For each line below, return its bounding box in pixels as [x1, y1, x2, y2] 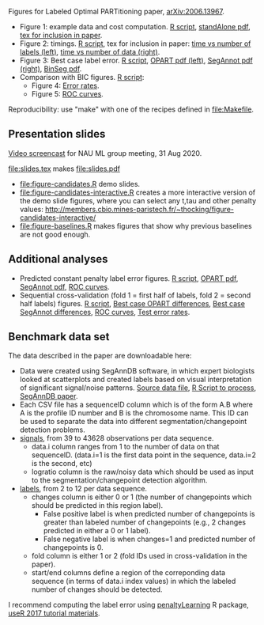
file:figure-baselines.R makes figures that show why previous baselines [19, 221, 252, 230]
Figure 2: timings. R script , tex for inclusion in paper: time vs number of [19, 39, 251, 48]
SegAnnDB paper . [19, 392, 78, 401]
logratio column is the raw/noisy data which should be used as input [31, 467, 255, 477]
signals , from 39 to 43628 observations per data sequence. [19, 434, 214, 443]
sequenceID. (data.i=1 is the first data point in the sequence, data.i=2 [31, 450, 257, 460]
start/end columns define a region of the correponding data [31, 568, 226, 578]
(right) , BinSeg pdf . [19, 64, 82, 74]
